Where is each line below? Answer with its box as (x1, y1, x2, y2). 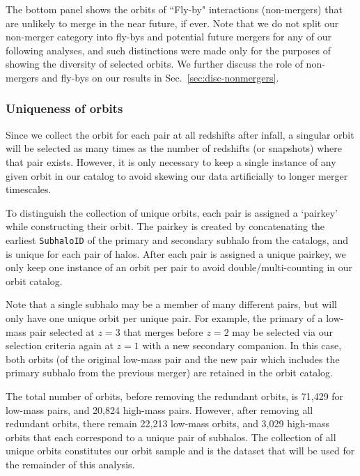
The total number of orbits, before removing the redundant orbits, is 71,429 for (6, 388, 344, 403)
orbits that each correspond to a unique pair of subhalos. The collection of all (6, 429, 336, 444)
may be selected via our (232, 324, 334, 339)
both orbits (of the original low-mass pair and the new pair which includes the (6, 351, 340, 366)
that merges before (123, 324, 203, 339)
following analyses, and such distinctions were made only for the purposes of (6, 43, 331, 57)
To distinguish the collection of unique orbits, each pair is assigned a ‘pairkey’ (6, 205, 338, 220)
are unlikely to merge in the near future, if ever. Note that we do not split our (6, 15, 339, 30)
